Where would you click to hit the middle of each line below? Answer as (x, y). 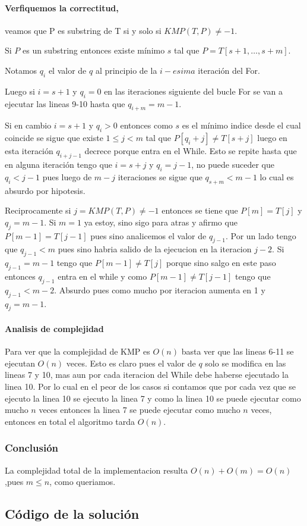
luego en (272, 138)
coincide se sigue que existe (54, 138)
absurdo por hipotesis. (45, 190)
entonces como (146, 125)
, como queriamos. (83, 482)
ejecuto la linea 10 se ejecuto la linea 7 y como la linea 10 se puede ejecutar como (153, 398)
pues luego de (67, 176)
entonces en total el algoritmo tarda (70, 421)
